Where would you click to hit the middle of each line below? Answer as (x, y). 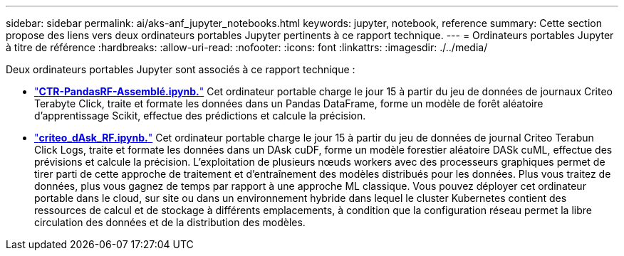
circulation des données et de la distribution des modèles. (170, 222)
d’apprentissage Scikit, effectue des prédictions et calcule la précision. (200, 116)
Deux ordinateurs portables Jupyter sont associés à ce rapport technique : (181, 69)
